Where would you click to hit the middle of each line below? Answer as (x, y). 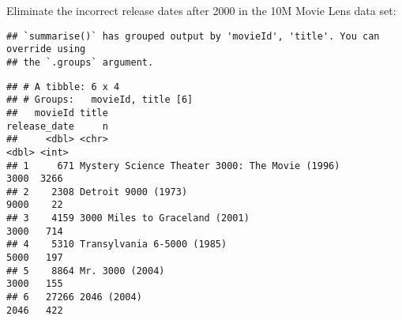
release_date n (57, 126)
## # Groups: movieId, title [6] (100, 100)
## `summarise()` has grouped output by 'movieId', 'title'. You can (193, 36)
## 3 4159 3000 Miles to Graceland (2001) (128, 218)
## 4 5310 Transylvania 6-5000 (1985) (117, 245)
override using (46, 49)
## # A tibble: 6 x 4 (63, 87)
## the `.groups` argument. (80, 62)
